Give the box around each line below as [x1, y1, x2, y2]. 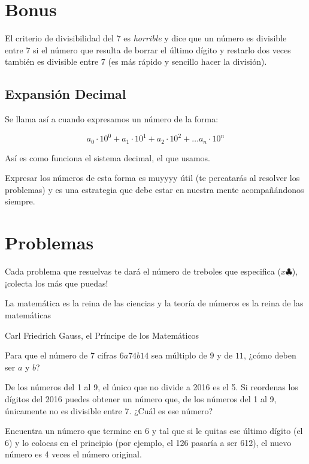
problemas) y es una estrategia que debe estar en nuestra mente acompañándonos [5, 183, 304, 195]
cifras [97, 349, 117, 361]
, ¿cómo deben [243, 349, 296, 361]
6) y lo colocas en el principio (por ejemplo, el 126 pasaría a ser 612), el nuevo [5, 436, 292, 448]
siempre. [5, 195, 35, 207]
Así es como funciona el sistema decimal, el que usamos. [5, 151, 210, 164]
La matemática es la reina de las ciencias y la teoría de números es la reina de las [5, 297, 304, 309]
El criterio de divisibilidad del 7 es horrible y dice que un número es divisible [5, 32, 287, 44]
